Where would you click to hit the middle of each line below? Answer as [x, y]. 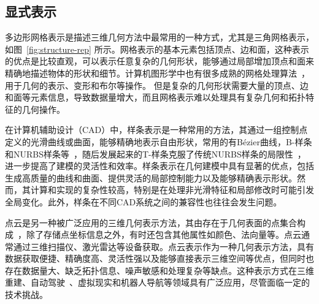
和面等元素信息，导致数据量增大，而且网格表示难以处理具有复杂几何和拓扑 [155, 97]
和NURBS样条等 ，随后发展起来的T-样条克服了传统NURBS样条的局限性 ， [156, 154]
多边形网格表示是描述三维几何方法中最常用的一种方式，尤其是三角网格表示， [159, 37]
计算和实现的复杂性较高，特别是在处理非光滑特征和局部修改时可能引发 [172, 190]
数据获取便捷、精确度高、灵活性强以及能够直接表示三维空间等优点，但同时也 [159, 258]
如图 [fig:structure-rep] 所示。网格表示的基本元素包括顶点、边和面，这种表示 [157, 49]
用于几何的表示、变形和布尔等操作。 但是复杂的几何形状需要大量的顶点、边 [157, 85]
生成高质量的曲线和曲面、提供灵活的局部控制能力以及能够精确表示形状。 [151, 177]
